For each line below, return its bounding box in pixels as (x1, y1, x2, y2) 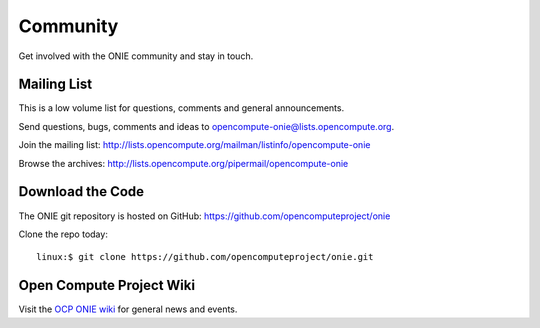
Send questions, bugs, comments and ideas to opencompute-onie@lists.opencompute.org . (18, 120, 395, 132)
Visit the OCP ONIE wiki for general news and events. (18, 303, 238, 315)
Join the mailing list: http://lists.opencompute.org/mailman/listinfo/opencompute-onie (18, 139, 371, 151)
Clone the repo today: (18, 228, 109, 240)
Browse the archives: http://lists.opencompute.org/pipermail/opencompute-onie (18, 157, 349, 169)
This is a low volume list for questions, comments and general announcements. (18, 102, 345, 114)
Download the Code (18, 183, 145, 200)
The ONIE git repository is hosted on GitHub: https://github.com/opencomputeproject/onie (18, 210, 391, 222)
